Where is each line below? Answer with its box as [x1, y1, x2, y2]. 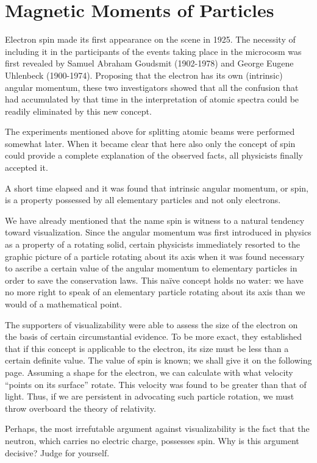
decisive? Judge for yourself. [5, 446, 110, 459]
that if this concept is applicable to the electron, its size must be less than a [5, 342, 289, 354]
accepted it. [5, 161, 48, 174]
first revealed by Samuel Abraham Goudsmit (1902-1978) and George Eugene [5, 57, 294, 70]
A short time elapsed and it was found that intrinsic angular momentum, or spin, [5, 181, 308, 194]
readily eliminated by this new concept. [5, 104, 152, 117]
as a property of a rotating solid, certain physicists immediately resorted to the [5, 238, 301, 251]
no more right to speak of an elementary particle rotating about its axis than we [5, 285, 305, 298]
